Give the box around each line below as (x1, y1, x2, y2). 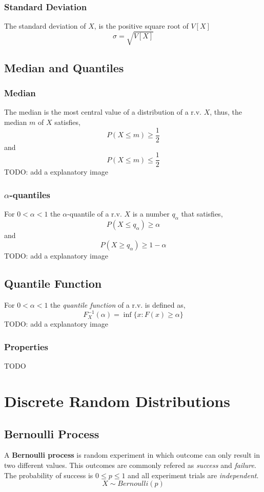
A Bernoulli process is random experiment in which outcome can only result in (4, 450, 260, 460)
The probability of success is (4, 469, 93, 480)
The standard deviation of (4, 20, 86, 31)
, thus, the (210, 106, 242, 117)
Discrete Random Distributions (4, 390, 230, 411)
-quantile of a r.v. (67, 208, 122, 219)
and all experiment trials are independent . (128, 469, 259, 480)
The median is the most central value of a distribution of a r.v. (4, 106, 201, 117)
